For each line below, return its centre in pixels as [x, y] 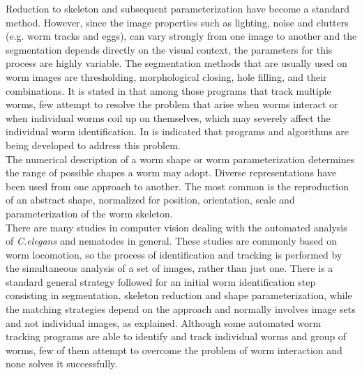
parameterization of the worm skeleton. [89, 213]
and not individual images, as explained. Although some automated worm [164, 322]
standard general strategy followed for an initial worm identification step [161, 281]
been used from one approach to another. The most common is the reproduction [177, 186]
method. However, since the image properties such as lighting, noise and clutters [177, 22]
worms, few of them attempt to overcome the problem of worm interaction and [174, 350]
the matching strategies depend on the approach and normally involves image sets [181, 309]
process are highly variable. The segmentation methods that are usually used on [176, 63]
